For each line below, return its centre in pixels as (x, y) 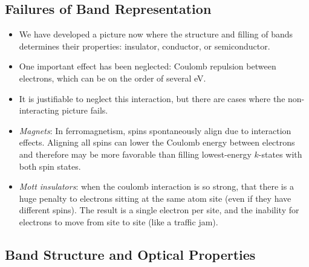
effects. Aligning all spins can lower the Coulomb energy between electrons (157, 142)
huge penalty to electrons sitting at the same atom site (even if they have (155, 198)
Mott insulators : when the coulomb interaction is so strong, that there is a (156, 186)
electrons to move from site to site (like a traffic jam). (119, 221)
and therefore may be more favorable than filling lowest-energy (135, 154)
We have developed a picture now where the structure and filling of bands (156, 34)
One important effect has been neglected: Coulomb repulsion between (148, 66)
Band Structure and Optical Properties (130, 254)
